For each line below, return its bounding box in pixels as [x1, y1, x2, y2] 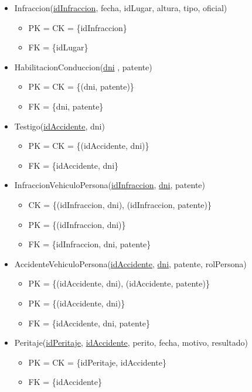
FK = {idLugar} [28, 41, 88, 53]
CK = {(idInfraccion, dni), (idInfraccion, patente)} [28, 198, 212, 210]
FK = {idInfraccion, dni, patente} [28, 238, 151, 250]
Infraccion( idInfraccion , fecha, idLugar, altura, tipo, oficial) [14, 2, 227, 13]
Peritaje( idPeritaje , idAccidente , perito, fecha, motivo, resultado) [14, 336, 248, 349]
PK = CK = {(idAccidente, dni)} [28, 139, 149, 152]
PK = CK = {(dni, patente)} [28, 80, 134, 93]
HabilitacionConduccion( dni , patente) [14, 60, 152, 73]
